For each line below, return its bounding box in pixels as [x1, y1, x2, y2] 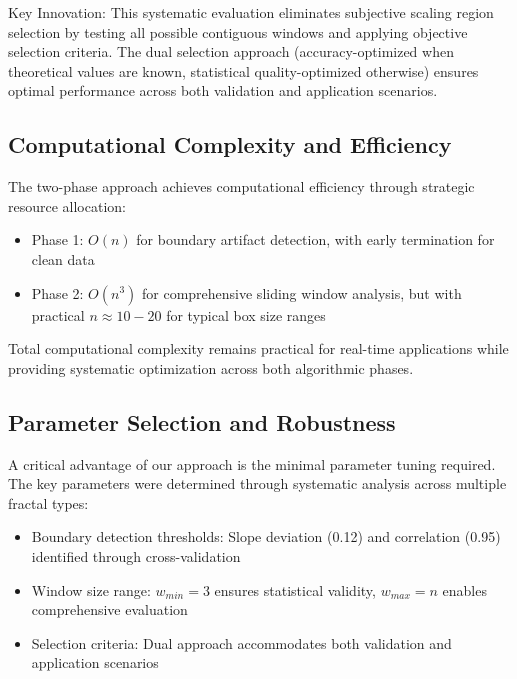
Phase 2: [31, 282, 84, 303]
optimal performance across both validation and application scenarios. [8, 80, 438, 101]
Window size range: [31, 579, 151, 600]
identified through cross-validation [31, 545, 241, 566]
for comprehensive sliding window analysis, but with [141, 282, 462, 303]
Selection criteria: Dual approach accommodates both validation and [31, 632, 452, 653]
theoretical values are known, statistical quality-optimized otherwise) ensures [8, 60, 479, 81]
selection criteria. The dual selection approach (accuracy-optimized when [8, 41, 454, 62]
